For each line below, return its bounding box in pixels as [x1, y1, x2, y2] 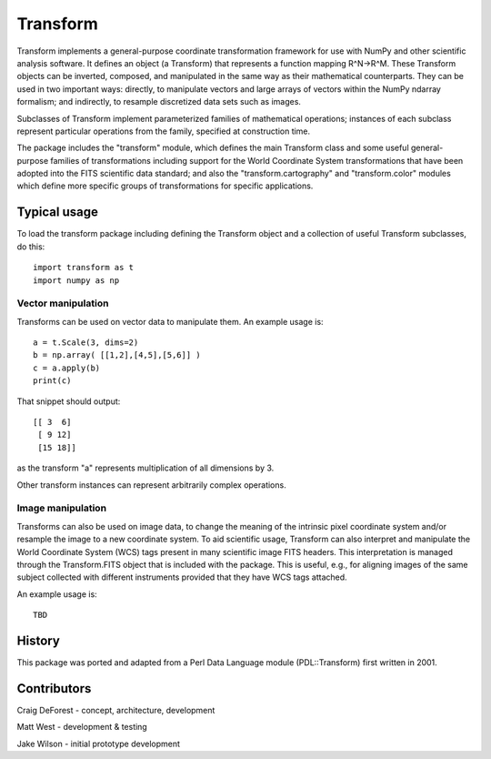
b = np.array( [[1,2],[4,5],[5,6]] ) [33, 350, 202, 360]
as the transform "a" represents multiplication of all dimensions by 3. [16, 462, 275, 473]
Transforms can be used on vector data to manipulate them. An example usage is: [16, 316, 324, 327]
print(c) [33, 376, 72, 386]
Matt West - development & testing [16, 722, 147, 733]
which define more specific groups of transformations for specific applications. [16, 180, 314, 191]
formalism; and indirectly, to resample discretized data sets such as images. [16, 96, 302, 107]
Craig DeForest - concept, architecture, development [16, 704, 215, 715]
